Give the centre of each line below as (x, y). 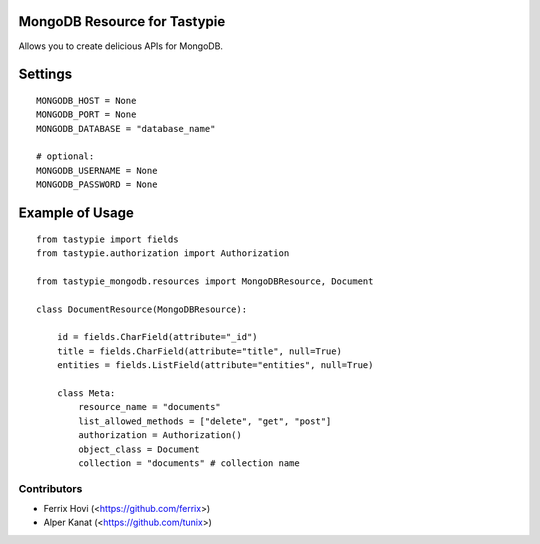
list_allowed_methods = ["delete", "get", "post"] (205, 421)
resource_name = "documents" (150, 407)
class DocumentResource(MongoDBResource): (142, 309)
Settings (45, 74)
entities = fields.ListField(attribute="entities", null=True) (215, 365)
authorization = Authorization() (160, 435)
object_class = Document (139, 449)
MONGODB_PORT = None (86, 114)
